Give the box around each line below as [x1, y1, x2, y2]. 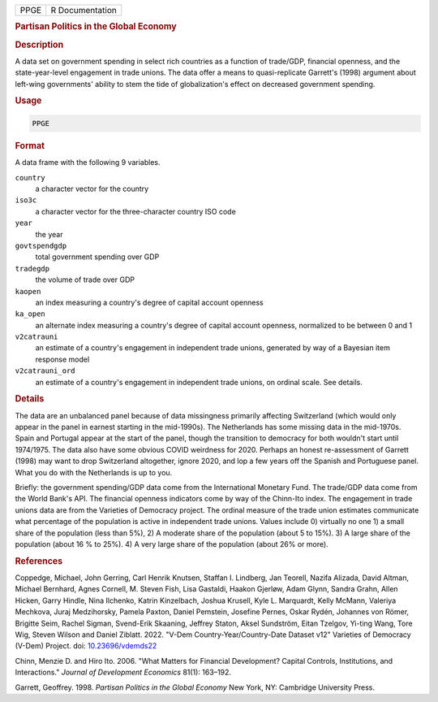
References [15, 555, 63, 566]
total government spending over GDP [35, 252, 160, 262]
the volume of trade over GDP [35, 275, 135, 284]
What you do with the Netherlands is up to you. [15, 467, 173, 477]
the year [35, 229, 63, 239]
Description [15, 39, 64, 50]
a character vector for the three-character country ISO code [35, 206, 237, 216]
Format [15, 140, 45, 151]
